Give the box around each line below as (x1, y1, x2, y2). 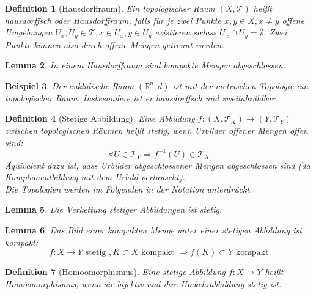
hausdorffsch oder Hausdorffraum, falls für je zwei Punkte (5, 13, 221, 26)
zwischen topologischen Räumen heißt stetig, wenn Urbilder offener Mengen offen (5, 124, 308, 137)
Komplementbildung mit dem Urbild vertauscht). (5, 171, 185, 183)
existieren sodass (155, 26, 217, 39)
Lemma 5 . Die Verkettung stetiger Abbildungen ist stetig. (5, 203, 222, 216)
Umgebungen (5, 26, 53, 39)
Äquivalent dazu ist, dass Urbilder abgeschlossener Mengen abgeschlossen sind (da (5, 158, 310, 171)
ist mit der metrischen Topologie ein (172, 79, 309, 92)
